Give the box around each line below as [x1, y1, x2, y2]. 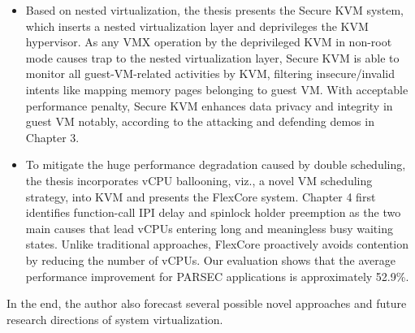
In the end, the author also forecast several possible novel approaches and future [6, 295, 407, 312]
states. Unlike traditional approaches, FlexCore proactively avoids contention [25, 236, 409, 253]
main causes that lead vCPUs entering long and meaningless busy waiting [25, 219, 393, 236]
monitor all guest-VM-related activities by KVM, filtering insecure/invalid [25, 65, 396, 82]
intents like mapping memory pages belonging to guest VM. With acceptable [25, 80, 409, 97]
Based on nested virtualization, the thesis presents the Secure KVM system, [25, 2, 404, 18]
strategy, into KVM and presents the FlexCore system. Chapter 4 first [25, 188, 376, 205]
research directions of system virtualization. [6, 310, 223, 327]
